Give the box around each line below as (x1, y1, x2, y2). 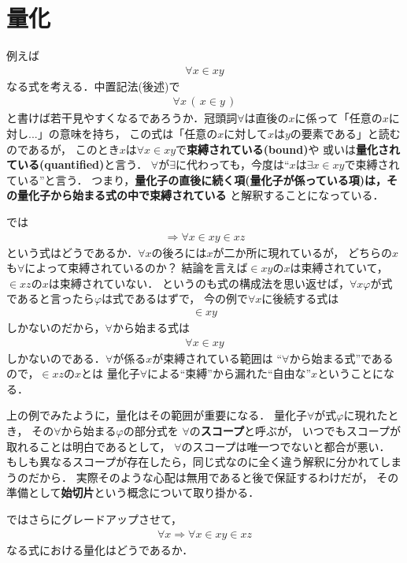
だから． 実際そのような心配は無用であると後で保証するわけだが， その (28, 468, 399, 485)
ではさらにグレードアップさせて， (6, 510, 183, 527)
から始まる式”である (289, 349, 394, 366)
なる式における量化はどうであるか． (6, 541, 194, 557)
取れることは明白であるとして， (6, 438, 171, 454)
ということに (317, 365, 384, 382)
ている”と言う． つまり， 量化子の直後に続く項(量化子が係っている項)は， (6, 171, 387, 188)
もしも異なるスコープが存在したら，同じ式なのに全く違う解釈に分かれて (6, 453, 380, 470)
